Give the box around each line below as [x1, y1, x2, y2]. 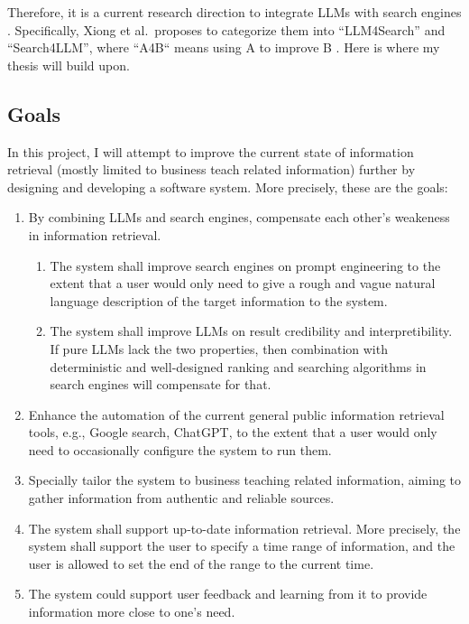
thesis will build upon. [7, 55, 130, 74]
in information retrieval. [28, 225, 161, 244]
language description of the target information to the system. [50, 291, 388, 310]
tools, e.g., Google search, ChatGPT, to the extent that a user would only [28, 423, 437, 442]
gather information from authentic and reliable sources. [28, 489, 335, 508]
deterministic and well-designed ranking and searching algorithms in [50, 357, 427, 376]
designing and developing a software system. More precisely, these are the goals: [7, 177, 448, 196]
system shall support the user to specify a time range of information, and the [28, 536, 455, 555]
